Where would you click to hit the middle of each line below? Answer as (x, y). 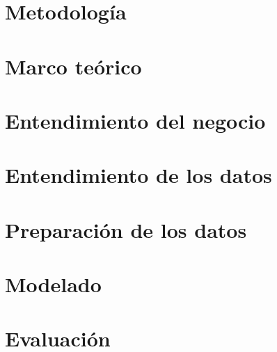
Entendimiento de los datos (138, 175)
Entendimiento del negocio (135, 120)
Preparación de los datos (126, 229)
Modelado (53, 284)
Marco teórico (73, 66)
